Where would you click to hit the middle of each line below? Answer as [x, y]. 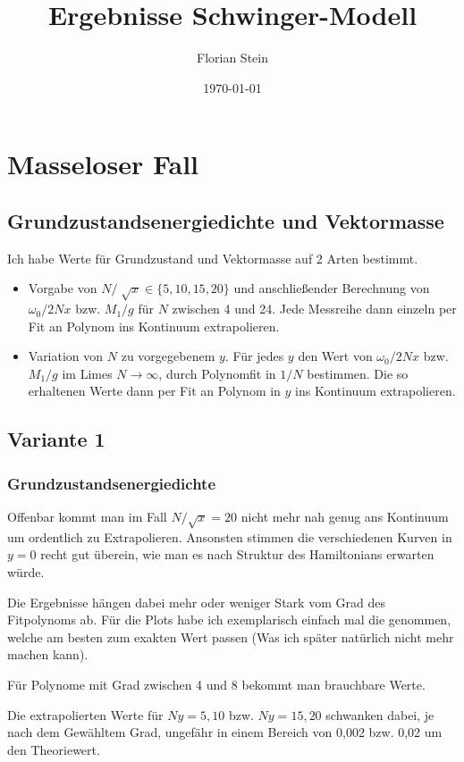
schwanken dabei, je [380, 714]
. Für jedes [254, 356]
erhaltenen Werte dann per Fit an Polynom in [154, 391]
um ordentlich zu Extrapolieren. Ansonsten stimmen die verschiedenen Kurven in [230, 536]
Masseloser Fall [103, 164]
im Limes [87, 373]
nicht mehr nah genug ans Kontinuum [345, 517]
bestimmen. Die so [358, 373]
